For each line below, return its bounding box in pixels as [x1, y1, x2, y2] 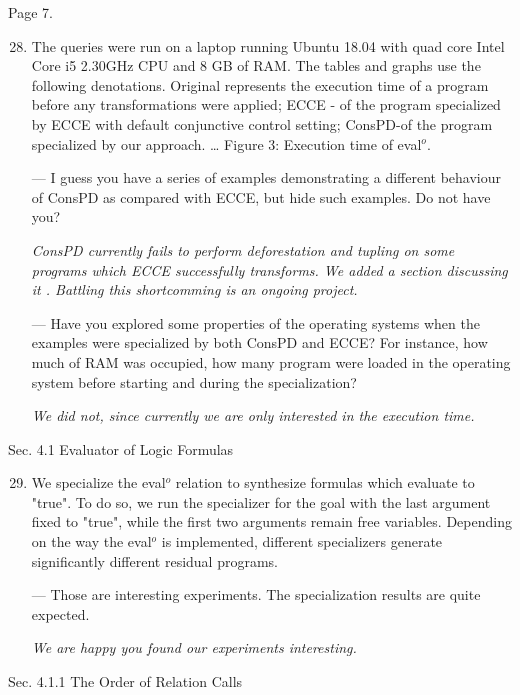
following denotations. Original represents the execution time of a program [31, 74, 489, 95]
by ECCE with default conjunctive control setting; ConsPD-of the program [31, 113, 493, 134]
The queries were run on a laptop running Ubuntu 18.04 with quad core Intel [31, 35, 505, 56]
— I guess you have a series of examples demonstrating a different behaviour [31, 167, 501, 188]
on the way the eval [31, 531, 152, 552]
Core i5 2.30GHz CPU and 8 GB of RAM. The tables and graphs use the [31, 55, 481, 76]
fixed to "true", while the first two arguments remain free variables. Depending [31, 511, 512, 532]
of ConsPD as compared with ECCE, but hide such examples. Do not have [31, 186, 491, 207]
